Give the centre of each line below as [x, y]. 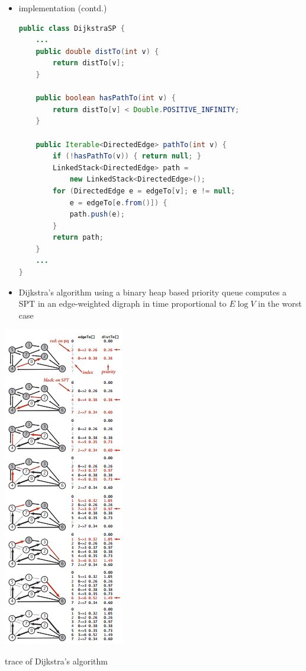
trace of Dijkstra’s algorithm [56, 661]
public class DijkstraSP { [72, 28]
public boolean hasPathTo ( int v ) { [106, 98]
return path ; [78, 238]
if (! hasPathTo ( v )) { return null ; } [127, 156]
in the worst [280, 303]
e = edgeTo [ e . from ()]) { [118, 203]
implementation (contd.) [63, 8]
